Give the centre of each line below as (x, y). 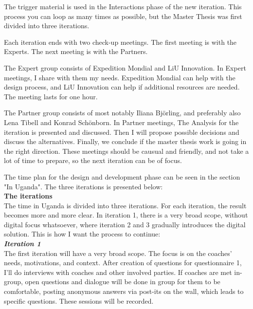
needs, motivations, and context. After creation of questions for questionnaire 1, (123, 263)
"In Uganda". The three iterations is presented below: (83, 186)
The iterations (28, 196)
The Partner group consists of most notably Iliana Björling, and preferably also (122, 113)
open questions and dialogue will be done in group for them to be (123, 282)
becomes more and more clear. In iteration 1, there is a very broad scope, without (126, 215)
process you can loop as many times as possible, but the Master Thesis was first (123, 16)
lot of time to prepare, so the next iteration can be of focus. (93, 160)
